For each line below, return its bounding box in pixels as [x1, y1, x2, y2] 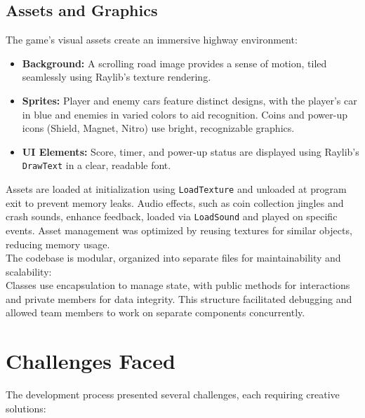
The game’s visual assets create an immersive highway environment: [6, 32, 298, 47]
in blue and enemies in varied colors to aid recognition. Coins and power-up [22, 107, 347, 121]
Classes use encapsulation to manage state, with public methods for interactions [6, 278, 350, 292]
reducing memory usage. [6, 236, 110, 251]
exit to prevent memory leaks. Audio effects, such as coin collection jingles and [6, 195, 344, 210]
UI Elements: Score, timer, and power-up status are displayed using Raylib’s [22, 144, 359, 159]
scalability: [6, 264, 52, 278]
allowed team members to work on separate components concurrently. [6, 305, 305, 320]
